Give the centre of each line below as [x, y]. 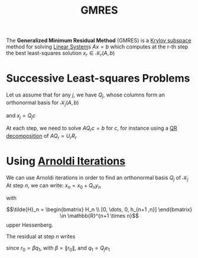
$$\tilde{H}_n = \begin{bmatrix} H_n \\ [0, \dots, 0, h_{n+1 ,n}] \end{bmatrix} [99, 209]
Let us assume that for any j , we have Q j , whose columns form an [86, 95]
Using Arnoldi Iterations [66, 161]
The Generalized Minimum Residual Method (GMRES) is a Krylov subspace [99, 41]
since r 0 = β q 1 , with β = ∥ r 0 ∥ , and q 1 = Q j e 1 [58, 249]
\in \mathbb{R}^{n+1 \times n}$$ [99, 216]
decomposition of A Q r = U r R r [41, 137]
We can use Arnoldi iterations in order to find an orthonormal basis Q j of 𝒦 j [97, 178]
